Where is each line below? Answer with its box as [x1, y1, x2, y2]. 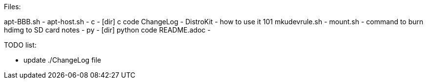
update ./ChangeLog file [23, 56, 102, 64]
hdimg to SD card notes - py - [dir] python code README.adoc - [4, 26, 211, 34]
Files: [4, 2, 21, 11]
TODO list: [4, 41, 37, 49]
